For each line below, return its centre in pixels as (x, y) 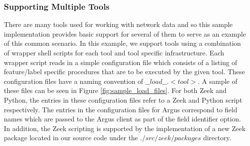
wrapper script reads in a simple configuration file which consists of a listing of (121, 62)
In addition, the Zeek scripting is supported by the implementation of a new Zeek (125, 128)
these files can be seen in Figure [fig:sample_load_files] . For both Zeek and (115, 90)
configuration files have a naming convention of (74, 81)
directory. (217, 138)
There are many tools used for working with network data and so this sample (118, 24)
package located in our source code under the (71, 138)
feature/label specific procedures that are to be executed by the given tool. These (125, 72)
